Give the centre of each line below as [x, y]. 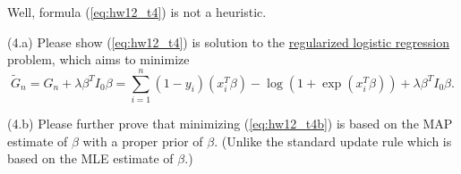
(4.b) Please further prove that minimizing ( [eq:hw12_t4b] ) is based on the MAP [230, 123]
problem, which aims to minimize [98, 59]
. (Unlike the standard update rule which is [333, 141]
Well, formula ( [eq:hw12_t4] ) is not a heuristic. [137, 12]
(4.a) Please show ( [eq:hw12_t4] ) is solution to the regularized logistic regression [228, 41]
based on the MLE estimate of [90, 158]
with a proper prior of [143, 141]
